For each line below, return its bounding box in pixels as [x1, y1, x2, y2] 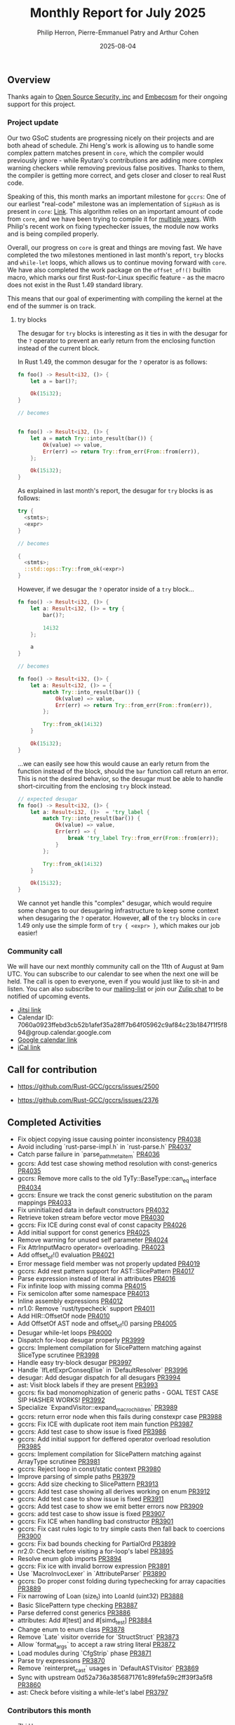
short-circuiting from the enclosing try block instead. [17, 782, 172, 790]
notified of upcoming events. [7, 992, 90, 1000]
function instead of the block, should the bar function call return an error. [17, 767, 229, 775]
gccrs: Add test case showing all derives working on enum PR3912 [17, 1487, 210, 1496]
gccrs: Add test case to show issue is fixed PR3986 [17, 1427, 167, 1436]
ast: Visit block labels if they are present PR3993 [17, 1381, 159, 1389]
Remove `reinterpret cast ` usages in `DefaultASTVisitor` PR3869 [17, 1664, 199, 1674]
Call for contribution [7, 1064, 98, 1076]
